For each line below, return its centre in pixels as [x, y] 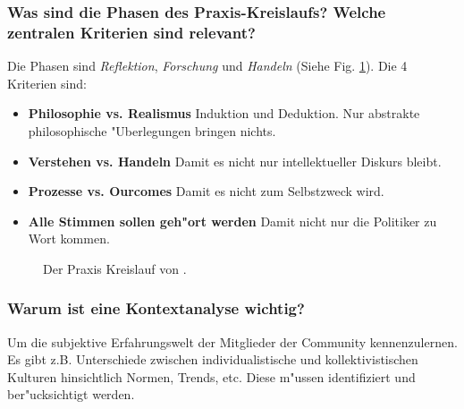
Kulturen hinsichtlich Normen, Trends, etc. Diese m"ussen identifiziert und [211, 376]
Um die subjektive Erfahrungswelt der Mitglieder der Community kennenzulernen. [232, 341]
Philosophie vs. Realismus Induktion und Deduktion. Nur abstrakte [224, 113]
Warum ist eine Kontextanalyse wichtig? [156, 308]
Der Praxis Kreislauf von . [115, 268]
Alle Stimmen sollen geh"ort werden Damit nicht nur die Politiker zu [232, 221]
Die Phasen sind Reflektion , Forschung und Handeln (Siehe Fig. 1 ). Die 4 [207, 66]
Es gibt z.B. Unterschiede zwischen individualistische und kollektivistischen [213, 359]
